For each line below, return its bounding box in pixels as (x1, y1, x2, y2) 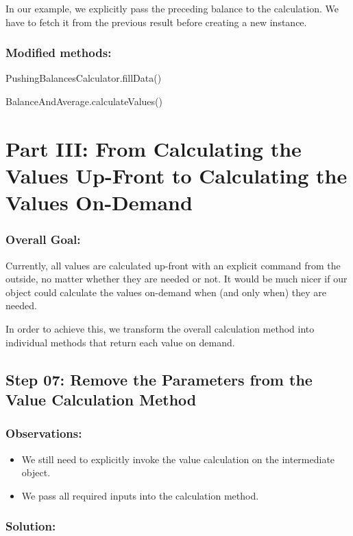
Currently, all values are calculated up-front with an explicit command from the (5, 258, 341, 272)
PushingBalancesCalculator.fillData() (5, 71, 162, 85)
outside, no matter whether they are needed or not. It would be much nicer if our (5, 271, 348, 286)
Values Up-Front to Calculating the (5, 161, 348, 189)
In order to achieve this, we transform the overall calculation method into (5, 321, 315, 335)
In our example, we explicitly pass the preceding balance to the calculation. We (5, 1, 339, 15)
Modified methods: (5, 44, 112, 61)
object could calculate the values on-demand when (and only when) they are (5, 284, 326, 299)
